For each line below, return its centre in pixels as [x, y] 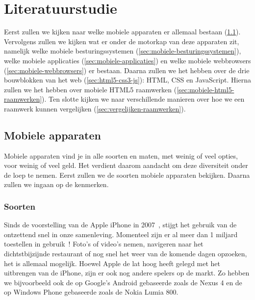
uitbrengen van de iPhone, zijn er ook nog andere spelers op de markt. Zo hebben [127, 273]
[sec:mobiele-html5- [205, 89]
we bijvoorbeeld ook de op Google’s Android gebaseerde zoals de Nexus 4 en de [123, 282]
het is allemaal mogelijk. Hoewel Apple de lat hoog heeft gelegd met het [112, 263]
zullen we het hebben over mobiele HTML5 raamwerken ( [90, 89]
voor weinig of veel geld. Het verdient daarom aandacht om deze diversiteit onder [126, 165]
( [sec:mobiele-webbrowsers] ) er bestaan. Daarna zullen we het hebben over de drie [127, 70]
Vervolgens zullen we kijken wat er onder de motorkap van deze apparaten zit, [122, 41]
